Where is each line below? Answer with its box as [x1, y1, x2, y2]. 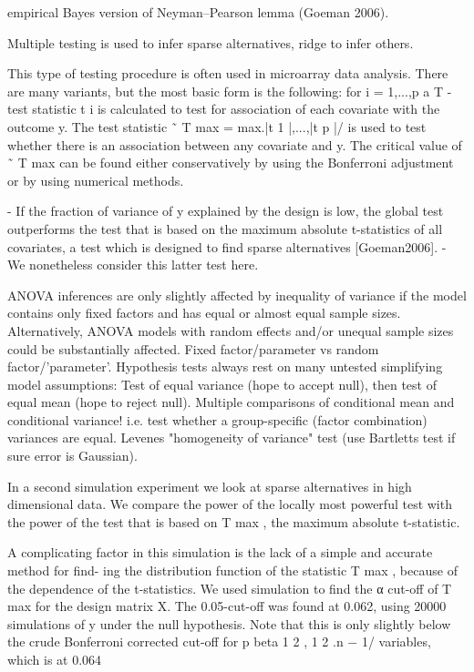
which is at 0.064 [7, 650, 102, 668]
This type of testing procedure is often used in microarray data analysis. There [7, 64, 448, 83]
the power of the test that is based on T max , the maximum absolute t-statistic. [7, 512, 460, 531]
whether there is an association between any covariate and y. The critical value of [7, 135, 462, 154]
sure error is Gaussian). [7, 446, 138, 465]
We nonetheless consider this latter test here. [7, 255, 259, 274]
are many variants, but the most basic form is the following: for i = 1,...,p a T [7, 81, 444, 100]
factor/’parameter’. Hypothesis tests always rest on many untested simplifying [7, 357, 443, 376]
